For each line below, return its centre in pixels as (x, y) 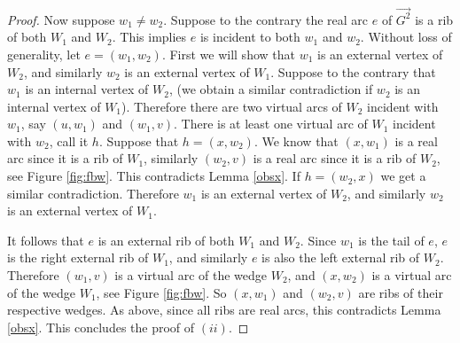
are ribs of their (401, 292)
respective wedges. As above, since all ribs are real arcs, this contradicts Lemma (224, 310)
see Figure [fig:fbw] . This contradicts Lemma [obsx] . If (154, 176)
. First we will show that (228, 54)
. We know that (296, 140)
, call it (69, 140)
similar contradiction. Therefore (93, 193)
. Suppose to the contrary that (353, 71)
